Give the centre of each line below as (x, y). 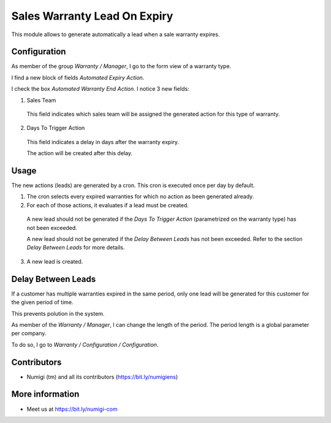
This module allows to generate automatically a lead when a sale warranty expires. (116, 34)
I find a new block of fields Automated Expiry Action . (78, 77)
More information (45, 394)
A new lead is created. (55, 261)
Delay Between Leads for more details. (76, 248)
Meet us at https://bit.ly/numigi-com (72, 409)
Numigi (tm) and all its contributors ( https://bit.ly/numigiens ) (102, 376)
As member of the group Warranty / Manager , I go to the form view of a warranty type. (121, 66)
